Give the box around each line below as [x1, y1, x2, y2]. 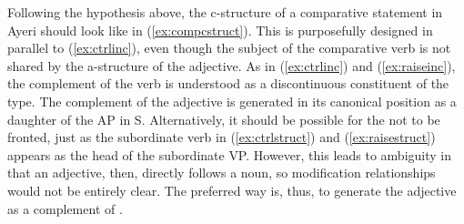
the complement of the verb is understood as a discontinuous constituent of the [7, 74, 449, 93]
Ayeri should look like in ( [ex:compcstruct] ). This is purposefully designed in [7, 20, 433, 39]
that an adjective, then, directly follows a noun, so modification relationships [7, 163, 436, 182]
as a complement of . [7, 199, 123, 218]
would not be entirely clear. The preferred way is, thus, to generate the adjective [7, 180, 457, 199]
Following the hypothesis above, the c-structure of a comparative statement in [7, 3, 443, 21]
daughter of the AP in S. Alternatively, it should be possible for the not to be [7, 109, 440, 128]
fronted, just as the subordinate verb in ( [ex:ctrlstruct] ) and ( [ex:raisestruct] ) [7, 127, 436, 147]
